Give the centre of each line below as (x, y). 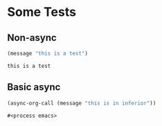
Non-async (32, 38)
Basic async (34, 87)
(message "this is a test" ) (48, 53)
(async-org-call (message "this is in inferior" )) (82, 103)
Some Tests (42, 12)
